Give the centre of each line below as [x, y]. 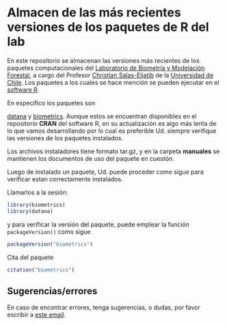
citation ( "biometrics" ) [41, 270]
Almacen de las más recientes [94, 13]
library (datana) [30, 211]
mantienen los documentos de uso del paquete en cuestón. [91, 158]
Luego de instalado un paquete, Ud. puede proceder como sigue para [105, 172]
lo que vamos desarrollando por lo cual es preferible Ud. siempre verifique [112, 131]
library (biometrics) [37, 205]
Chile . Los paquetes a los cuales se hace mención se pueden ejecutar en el [113, 82]
